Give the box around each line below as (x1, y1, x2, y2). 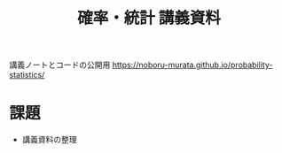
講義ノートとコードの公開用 (9, 59, 111, 71)
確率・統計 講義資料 (76, 8, 222, 28)
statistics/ (9, 70, 45, 80)
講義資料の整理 (21, 134, 77, 145)
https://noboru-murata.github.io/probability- (112, 59, 273, 71)
